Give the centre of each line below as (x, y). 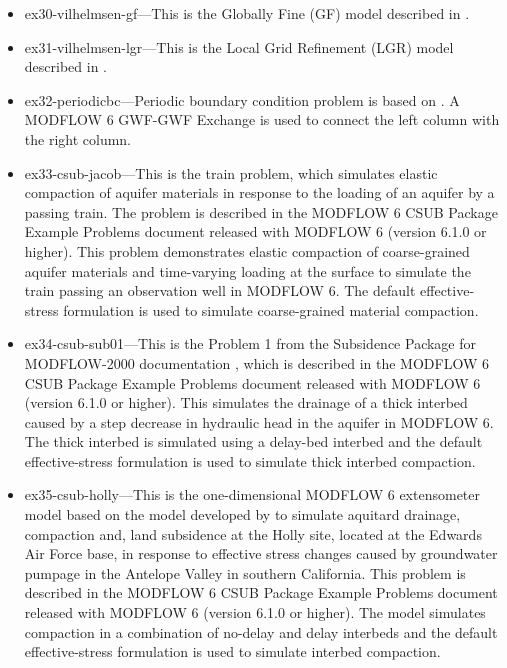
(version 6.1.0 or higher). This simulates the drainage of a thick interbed (246, 402)
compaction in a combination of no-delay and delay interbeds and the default (261, 631)
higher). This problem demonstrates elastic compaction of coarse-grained (247, 250)
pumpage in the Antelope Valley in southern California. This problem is (245, 572)
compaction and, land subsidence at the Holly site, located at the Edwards (253, 533)
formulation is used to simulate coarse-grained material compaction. (271, 309)
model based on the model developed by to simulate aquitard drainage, (242, 514)
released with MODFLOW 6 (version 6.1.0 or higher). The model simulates (255, 612)
